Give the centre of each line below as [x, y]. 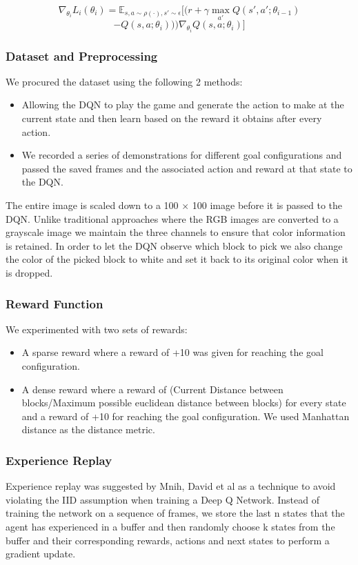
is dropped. [29, 272]
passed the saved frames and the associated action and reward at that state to [187, 168]
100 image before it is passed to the [267, 205]
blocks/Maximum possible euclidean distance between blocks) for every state [184, 403]
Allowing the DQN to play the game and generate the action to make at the [183, 105]
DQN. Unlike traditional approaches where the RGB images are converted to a [172, 218]
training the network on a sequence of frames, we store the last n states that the [175, 513]
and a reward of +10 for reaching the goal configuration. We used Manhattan [186, 416]
